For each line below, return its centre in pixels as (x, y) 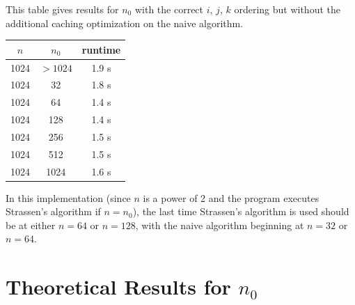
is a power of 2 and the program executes (231, 197)
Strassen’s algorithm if (53, 211)
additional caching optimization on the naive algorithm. (125, 23)
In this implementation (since (68, 197)
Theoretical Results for (118, 287)
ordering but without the (287, 9)
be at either (31, 225)
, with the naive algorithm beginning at (220, 225)
